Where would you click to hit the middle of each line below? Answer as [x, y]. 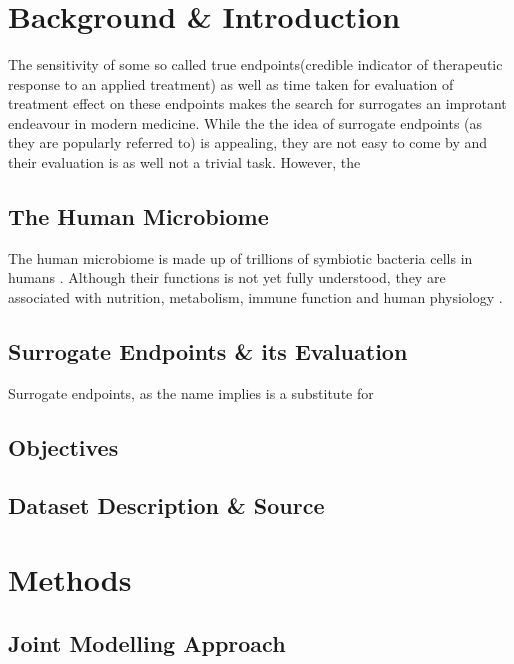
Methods [70, 579]
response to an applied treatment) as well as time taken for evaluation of [231, 83]
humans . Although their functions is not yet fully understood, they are [227, 277]
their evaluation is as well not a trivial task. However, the [184, 161]
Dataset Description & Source [166, 505]
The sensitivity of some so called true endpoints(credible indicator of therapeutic [255, 63]
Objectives [63, 446]
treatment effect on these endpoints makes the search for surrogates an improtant [257, 103]
